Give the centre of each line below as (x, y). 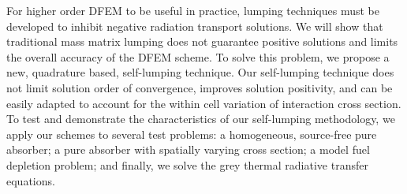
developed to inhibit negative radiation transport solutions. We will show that (195, 26)
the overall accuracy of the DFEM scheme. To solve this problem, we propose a (198, 56)
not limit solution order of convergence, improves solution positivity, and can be (200, 87)
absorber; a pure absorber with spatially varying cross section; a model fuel (188, 149)
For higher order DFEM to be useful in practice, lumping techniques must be (193, 10)
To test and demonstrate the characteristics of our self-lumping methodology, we (201, 119)
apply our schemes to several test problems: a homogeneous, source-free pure (192, 134)
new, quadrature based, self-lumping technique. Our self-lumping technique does (200, 72)
